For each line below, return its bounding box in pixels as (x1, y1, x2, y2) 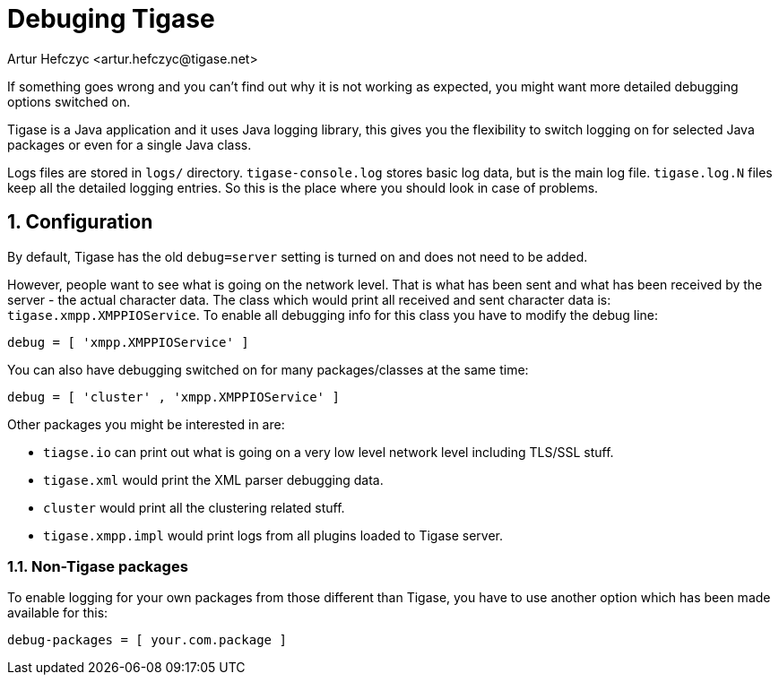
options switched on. (7, 93, 131, 109)
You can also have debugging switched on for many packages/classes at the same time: (7, 361, 529, 377)
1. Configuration (7, 211, 153, 234)
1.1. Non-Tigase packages (7, 557, 188, 575)
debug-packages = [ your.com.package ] (7, 633, 287, 648)
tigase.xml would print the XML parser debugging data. (43, 471, 384, 488)
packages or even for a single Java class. (7, 136, 252, 152)
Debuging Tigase (7, 4, 215, 34)
